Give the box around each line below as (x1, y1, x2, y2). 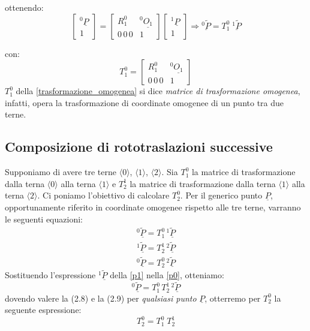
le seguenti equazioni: (5, 212, 83, 225)
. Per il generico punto (180, 189, 263, 201)
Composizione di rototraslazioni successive (5, 137, 273, 156)
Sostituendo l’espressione (5, 269, 96, 281)
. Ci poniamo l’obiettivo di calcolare (37, 189, 170, 201)
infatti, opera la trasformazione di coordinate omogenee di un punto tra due (5, 96, 284, 109)
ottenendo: (5, 1, 44, 13)
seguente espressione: (5, 303, 82, 316)
